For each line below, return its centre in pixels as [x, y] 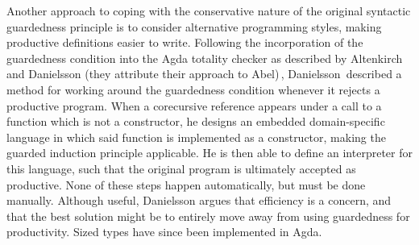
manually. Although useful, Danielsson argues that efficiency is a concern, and [199, 200]
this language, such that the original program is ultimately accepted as [181, 168]
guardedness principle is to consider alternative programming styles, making [194, 26]
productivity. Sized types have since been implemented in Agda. [164, 232]
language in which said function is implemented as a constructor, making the [196, 137]
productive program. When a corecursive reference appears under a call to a [194, 105]
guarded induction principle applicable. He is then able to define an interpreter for [209, 153]
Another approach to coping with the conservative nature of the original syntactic [209, 10]
